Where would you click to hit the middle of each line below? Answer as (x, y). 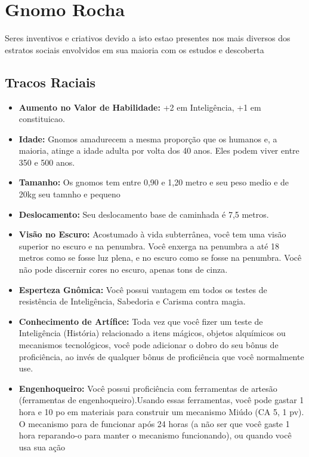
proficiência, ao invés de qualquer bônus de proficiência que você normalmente (161, 356)
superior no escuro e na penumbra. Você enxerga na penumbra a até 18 (149, 246)
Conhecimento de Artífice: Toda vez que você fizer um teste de (141, 321)
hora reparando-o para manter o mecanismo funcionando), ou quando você (155, 435)
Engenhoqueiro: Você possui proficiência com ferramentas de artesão (148, 388)
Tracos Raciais (50, 82)
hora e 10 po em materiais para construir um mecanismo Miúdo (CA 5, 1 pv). (161, 411)
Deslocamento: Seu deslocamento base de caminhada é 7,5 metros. (144, 214)
